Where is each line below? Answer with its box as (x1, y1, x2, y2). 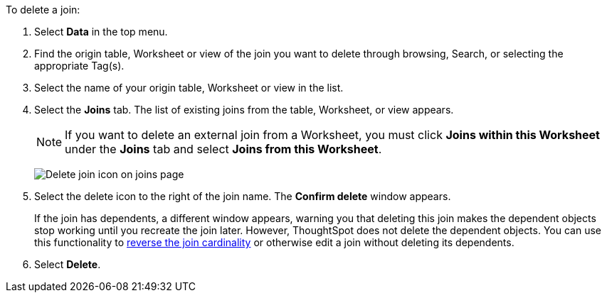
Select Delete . (34, 258, 101, 270)
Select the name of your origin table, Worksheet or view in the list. (34, 82, 344, 94)
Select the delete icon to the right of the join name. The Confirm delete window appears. (34, 190, 451, 202)
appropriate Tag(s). (34, 60, 125, 72)
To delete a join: (6, 4, 80, 16)
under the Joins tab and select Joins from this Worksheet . (65, 142, 382, 156)
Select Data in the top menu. (34, 26, 168, 38)
